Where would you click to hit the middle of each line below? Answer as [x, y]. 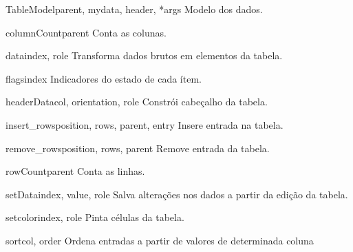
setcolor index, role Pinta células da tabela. [95, 217]
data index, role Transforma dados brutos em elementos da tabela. [144, 55]
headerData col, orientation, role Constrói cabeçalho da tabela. [137, 102]
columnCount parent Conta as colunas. [86, 32]
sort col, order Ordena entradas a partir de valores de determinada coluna [160, 240]
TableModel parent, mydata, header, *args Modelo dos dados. [134, 9]
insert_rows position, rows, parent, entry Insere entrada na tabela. [145, 124]
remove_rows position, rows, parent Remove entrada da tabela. [138, 148]
